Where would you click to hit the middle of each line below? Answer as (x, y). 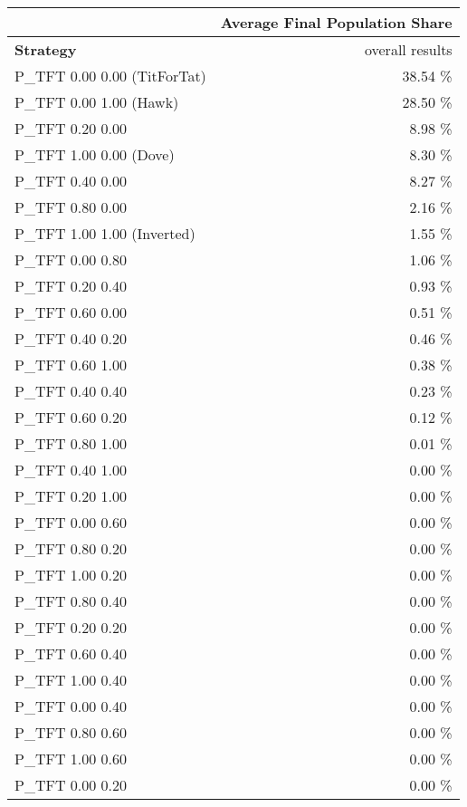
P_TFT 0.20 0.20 (71, 627)
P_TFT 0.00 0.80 (71, 259)
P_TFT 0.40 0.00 (71, 181)
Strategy (46, 49)
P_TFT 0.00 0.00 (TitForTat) (110, 76)
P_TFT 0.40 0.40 (71, 391)
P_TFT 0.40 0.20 (71, 338)
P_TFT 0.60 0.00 (71, 312)
